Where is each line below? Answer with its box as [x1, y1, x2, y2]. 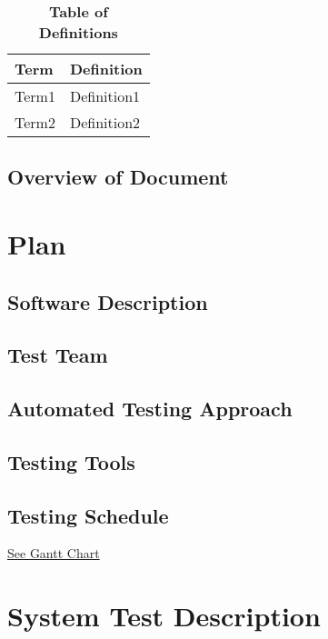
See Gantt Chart [7, 544, 100, 563]
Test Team [7, 341, 108, 369]
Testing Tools [7, 447, 135, 475]
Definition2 [69, 112, 141, 133]
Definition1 [69, 85, 141, 106]
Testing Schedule [7, 501, 169, 529]
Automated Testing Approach [7, 394, 293, 423]
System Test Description [7, 597, 321, 634]
